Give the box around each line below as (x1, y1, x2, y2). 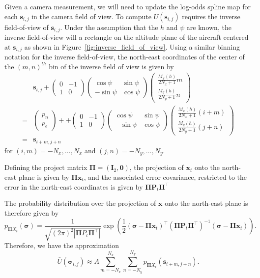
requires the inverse (182, 11, 240, 21)
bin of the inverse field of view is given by (49, 61, 174, 71)
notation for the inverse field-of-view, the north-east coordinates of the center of (4, 52, 245, 62)
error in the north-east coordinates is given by (4, 181, 143, 192)
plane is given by (18, 172, 69, 182)
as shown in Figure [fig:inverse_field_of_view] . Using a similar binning (24, 41, 240, 52)
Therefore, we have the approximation (4, 240, 119, 250)
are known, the (186, 22, 231, 32)
